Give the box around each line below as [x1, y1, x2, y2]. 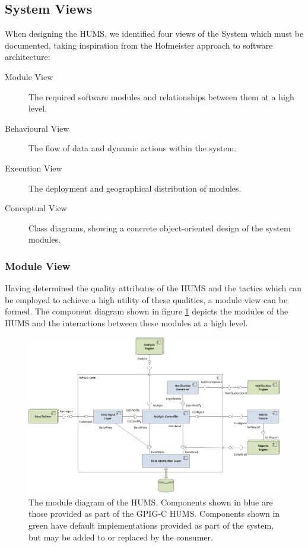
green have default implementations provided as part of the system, [28, 519, 274, 532]
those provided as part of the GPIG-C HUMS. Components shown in [28, 507, 280, 520]
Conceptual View [5, 202, 67, 214]
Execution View [5, 161, 62, 174]
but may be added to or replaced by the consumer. [28, 530, 213, 543]
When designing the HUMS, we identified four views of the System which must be [5, 27, 304, 40]
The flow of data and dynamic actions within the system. [28, 142, 237, 154]
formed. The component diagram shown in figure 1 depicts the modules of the [5, 305, 288, 317]
